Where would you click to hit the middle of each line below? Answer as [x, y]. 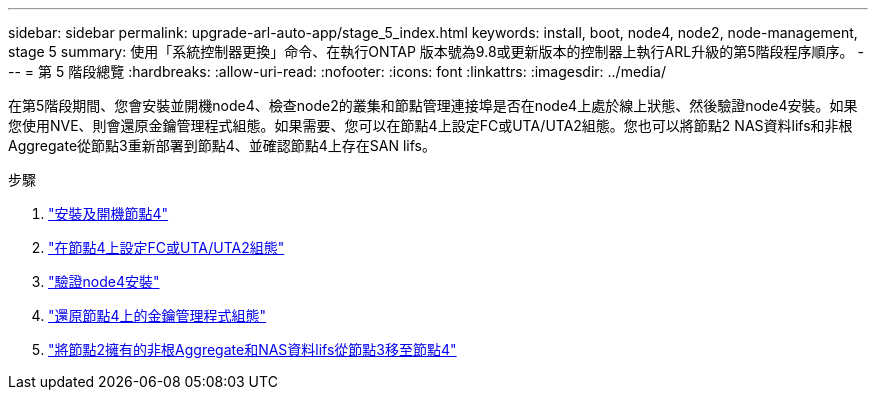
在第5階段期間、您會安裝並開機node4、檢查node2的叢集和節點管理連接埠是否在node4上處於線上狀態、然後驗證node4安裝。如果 [433, 105]
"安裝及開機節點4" [108, 213]
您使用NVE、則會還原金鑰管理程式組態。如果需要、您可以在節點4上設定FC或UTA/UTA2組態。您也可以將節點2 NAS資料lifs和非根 [430, 125]
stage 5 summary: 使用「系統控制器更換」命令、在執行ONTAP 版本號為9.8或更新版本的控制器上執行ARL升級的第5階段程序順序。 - [436, 51]
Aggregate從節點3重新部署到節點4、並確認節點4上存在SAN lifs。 [222, 145]
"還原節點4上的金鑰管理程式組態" [157, 315]
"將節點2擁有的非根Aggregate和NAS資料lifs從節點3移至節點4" [252, 349]
